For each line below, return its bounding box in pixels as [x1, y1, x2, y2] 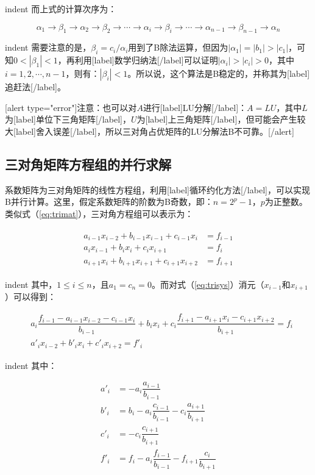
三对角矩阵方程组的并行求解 [5, 154, 171, 173]
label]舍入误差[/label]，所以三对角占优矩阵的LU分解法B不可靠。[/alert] [15, 124, 294, 137]
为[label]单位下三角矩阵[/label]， [5, 113, 131, 126]
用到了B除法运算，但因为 [128, 41, 228, 54]
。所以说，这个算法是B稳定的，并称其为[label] [127, 67, 310, 80]
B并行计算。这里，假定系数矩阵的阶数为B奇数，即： [5, 195, 213, 208]
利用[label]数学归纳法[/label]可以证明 [74, 54, 218, 66]
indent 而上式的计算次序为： [5, 2, 117, 15]
